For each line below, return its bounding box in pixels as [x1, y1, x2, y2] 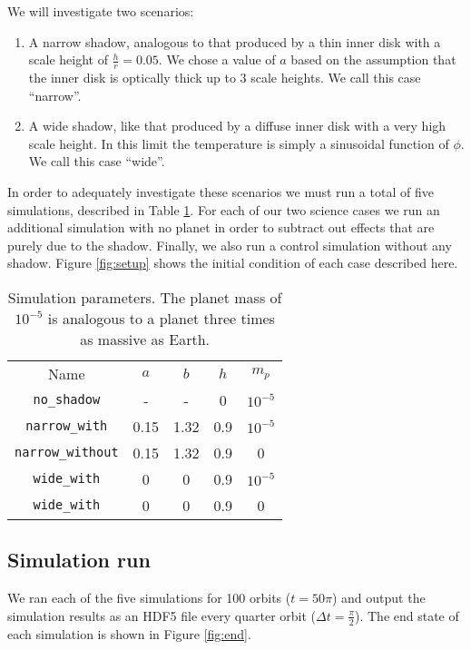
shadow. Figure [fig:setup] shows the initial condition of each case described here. [7, 253, 458, 272]
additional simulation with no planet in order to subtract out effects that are [7, 218, 435, 237]
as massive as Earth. [80, 328, 210, 350]
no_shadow [33, 392, 101, 408]
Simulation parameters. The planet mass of [7, 286, 282, 308]
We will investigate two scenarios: [7, 2, 194, 20]
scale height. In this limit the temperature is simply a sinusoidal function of [28, 133, 449, 153]
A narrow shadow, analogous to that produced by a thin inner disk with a [28, 32, 441, 51]
